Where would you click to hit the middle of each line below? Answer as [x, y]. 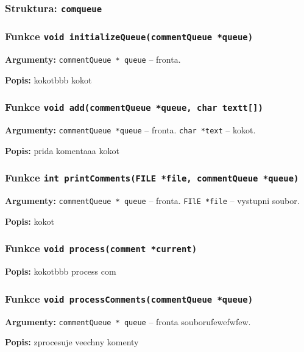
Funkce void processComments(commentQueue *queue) [129, 298]
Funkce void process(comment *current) [101, 248]
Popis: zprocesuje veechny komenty [72, 342]
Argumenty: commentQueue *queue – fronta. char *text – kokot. [130, 130]
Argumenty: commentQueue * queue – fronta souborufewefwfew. [128, 321]
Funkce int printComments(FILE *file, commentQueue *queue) [152, 178]
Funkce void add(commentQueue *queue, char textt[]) [134, 107]
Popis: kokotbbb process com [61, 271]
